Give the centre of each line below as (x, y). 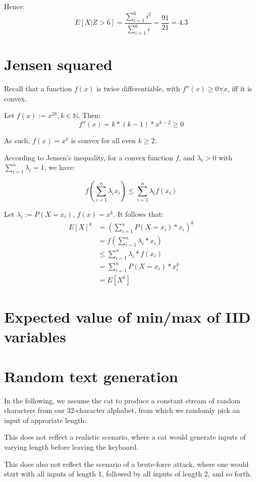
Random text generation (91, 376)
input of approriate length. (45, 420)
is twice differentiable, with (138, 88)
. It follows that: (138, 214)
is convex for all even (103, 140)
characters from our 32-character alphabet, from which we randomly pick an (122, 410)
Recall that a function (38, 88)
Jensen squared (58, 64)
